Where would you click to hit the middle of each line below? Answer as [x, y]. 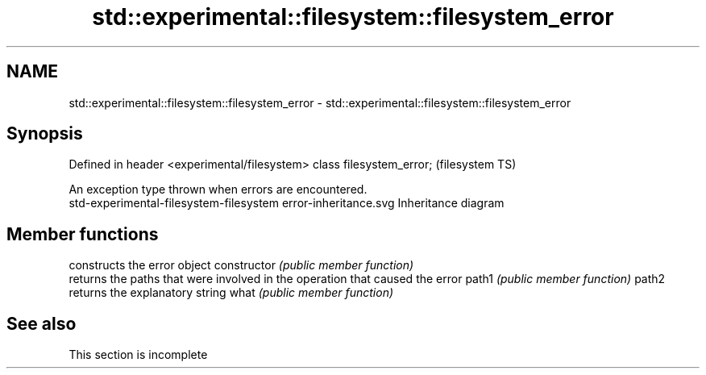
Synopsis [45, 134]
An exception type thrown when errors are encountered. [218, 190]
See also [42, 323]
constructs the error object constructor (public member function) [241, 265]
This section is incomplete [138, 355]
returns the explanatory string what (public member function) [231, 293]
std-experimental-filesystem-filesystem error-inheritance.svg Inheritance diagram [287, 203]
